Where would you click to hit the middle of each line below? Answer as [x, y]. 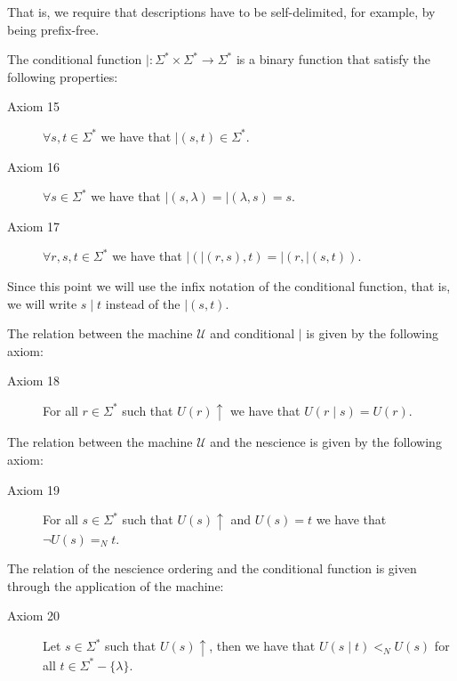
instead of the [143, 303]
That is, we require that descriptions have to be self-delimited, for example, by [221, 12]
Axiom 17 [34, 226]
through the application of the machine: [116, 585]
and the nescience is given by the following [326, 442]
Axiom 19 [34, 489]
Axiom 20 [34, 616]
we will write [42, 303]
